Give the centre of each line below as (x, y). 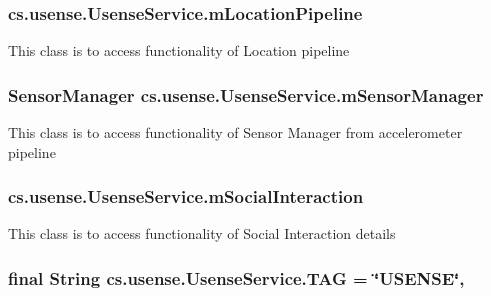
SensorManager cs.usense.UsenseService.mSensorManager (246, 94)
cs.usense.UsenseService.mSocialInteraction (186, 196)
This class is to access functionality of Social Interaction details (202, 233)
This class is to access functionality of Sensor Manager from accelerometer (235, 132)
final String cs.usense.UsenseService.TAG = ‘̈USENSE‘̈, (236, 277)
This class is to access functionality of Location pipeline (179, 50)
